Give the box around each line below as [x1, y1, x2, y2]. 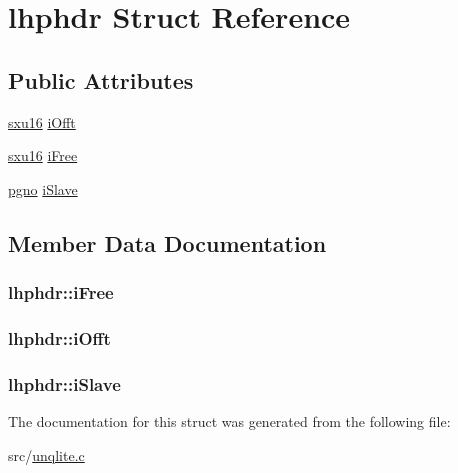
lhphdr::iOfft [8, 325, 111, 350]
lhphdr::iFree [8, 280, 114, 305]
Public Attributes [8, 64, 194, 95]
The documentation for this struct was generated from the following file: [8, 411, 451, 432]
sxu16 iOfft [8, 111, 76, 132]
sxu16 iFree [8, 145, 78, 166]
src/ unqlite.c [8, 444, 85, 465]
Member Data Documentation [8, 227, 327, 258]
